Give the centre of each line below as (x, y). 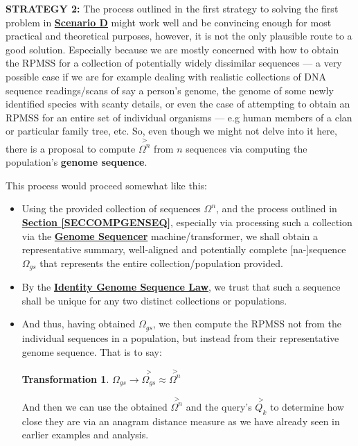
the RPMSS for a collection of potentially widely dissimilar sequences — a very (174, 63)
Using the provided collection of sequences (111, 208)
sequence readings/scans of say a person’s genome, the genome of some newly (170, 90)
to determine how (307, 406)
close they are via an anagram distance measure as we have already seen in (181, 421)
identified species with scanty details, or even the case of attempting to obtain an (178, 104)
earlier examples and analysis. (85, 435)
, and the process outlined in (277, 208)
